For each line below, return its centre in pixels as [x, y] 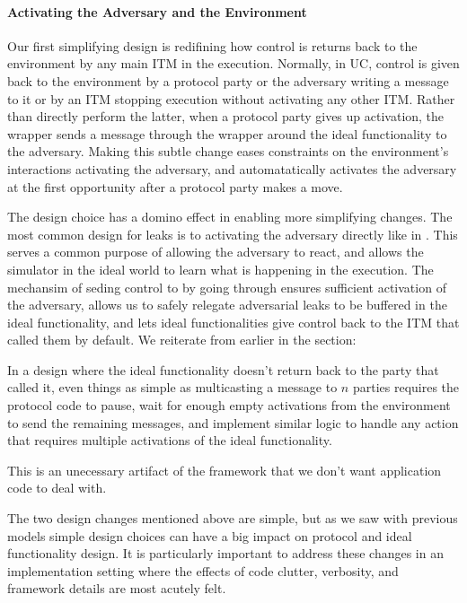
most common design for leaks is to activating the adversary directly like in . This [233, 234]
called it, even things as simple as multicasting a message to [172, 387]
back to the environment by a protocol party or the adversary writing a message [228, 80]
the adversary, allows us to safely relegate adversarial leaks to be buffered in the [227, 305]
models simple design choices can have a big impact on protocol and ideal [210, 535]
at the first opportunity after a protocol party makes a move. [175, 186]
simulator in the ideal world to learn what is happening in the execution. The [220, 269]
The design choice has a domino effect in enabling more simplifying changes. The [230, 217]
